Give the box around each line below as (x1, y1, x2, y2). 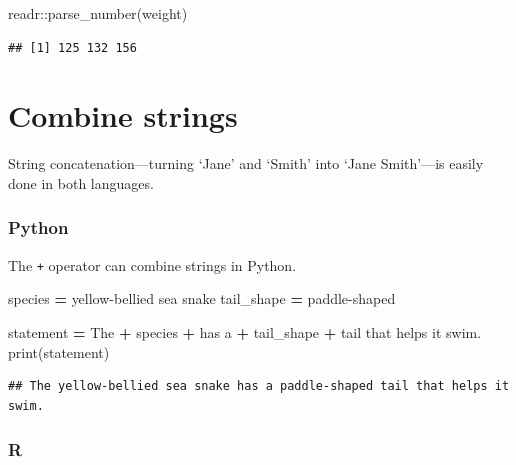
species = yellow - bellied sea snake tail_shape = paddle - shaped (8, 288, 396, 309)
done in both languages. (8, 172, 154, 193)
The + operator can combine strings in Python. (8, 254, 297, 275)
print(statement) (8, 341, 110, 362)
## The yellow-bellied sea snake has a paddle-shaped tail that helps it (8, 379, 510, 394)
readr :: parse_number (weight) (8, 3, 188, 23)
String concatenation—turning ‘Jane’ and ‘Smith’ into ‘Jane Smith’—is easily (8, 153, 484, 174)
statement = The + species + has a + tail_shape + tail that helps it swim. (8, 321, 482, 342)
